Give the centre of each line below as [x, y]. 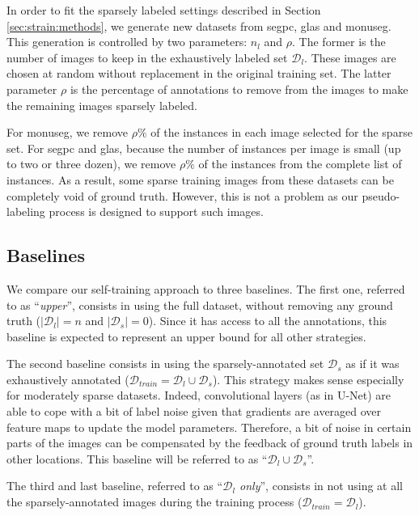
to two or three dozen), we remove [91, 164]
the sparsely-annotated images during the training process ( [154, 502]
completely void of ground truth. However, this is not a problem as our [182, 195]
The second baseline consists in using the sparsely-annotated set [165, 364]
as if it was [372, 364]
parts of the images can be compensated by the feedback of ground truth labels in [210, 443]
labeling [26, 211]
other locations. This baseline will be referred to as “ [137, 458]
